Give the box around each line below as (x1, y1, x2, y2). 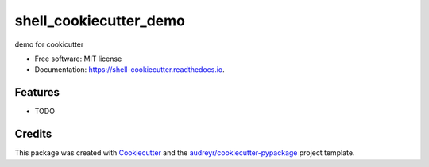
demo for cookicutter (14, 40, 84, 49)
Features (14, 85, 60, 99)
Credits (14, 127, 52, 141)
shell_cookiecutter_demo (14, 12, 186, 29)
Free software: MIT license (34, 54, 122, 63)
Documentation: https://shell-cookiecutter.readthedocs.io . (34, 65, 226, 74)
